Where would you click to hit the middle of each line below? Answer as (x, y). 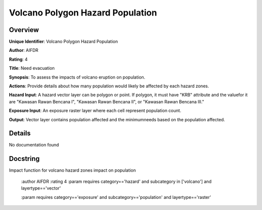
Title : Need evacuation (32, 68)
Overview (24, 30)
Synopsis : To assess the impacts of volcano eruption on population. (77, 77)
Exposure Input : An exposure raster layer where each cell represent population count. (95, 111)
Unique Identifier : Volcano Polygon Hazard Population (64, 42)
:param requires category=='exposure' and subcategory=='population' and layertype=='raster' (116, 197)
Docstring (24, 159)
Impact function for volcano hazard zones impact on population (72, 170)
